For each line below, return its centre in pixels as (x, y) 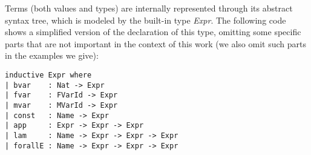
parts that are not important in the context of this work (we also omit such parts (155, 43)
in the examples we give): (52, 55)
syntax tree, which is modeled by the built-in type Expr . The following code (146, 20)
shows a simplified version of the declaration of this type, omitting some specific (153, 32)
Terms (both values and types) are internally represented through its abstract (149, 8)
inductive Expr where (48, 75)
